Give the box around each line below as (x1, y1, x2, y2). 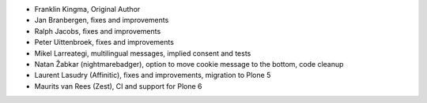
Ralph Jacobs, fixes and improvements (34, 26, 161, 35)
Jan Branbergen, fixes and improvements (34, 16, 169, 25)
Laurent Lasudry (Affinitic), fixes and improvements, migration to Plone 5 (34, 71, 271, 80)
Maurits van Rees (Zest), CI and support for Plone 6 (34, 81, 202, 90)
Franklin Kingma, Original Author (34, 5, 141, 13)
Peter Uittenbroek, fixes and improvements (34, 38, 174, 47)
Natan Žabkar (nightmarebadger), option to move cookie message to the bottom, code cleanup (34, 59, 344, 68)
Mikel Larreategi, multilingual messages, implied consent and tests (34, 48, 251, 58)
